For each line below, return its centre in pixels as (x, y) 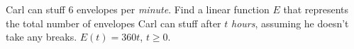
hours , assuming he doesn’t (290, 23)
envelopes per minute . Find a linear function (173, 9)
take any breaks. (42, 37)
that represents (316, 9)
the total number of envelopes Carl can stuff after (114, 23)
